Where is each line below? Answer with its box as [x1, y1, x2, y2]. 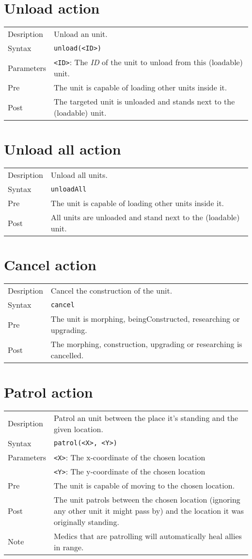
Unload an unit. [54, 28, 108, 40]
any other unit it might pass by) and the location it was [54, 505, 244, 516]
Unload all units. [50, 169, 108, 181]
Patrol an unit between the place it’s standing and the [54, 412, 238, 423]
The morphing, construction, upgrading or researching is [50, 338, 242, 350]
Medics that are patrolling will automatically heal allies [54, 530, 242, 542]
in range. [54, 541, 84, 553]
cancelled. [50, 349, 84, 361]
